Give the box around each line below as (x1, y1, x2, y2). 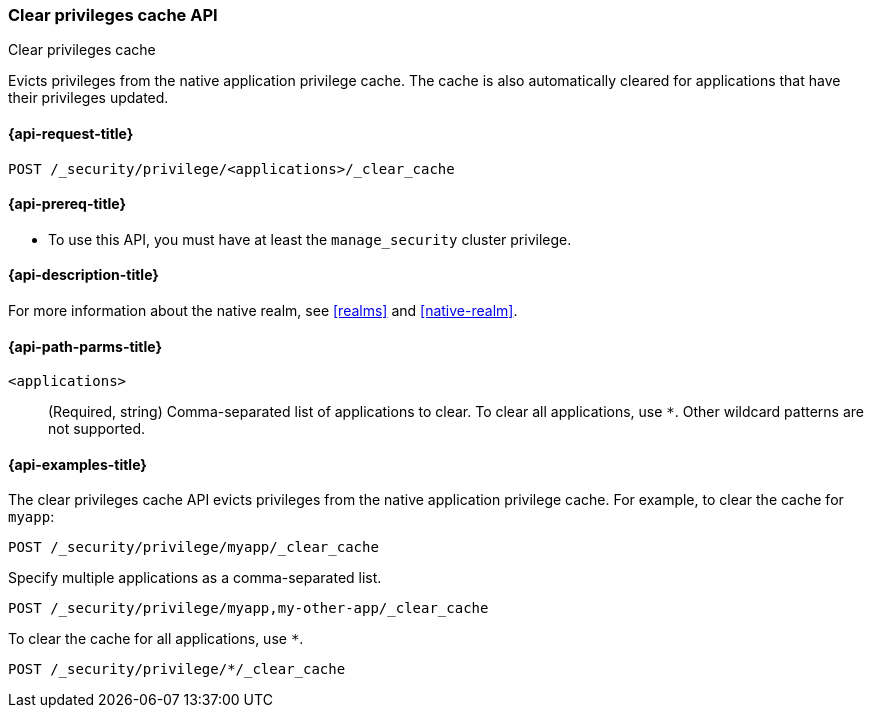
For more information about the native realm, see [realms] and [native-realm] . (8, 302, 518, 320)
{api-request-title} (8, 124, 134, 142)
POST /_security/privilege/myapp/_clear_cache (8, 539, 379, 556)
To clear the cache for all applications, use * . (8, 630, 304, 648)
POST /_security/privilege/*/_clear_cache (8, 661, 346, 678)
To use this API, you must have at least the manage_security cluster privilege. (48, 230, 572, 248)
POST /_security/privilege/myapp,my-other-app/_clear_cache (8, 600, 489, 617)
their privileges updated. (8, 89, 169, 107)
